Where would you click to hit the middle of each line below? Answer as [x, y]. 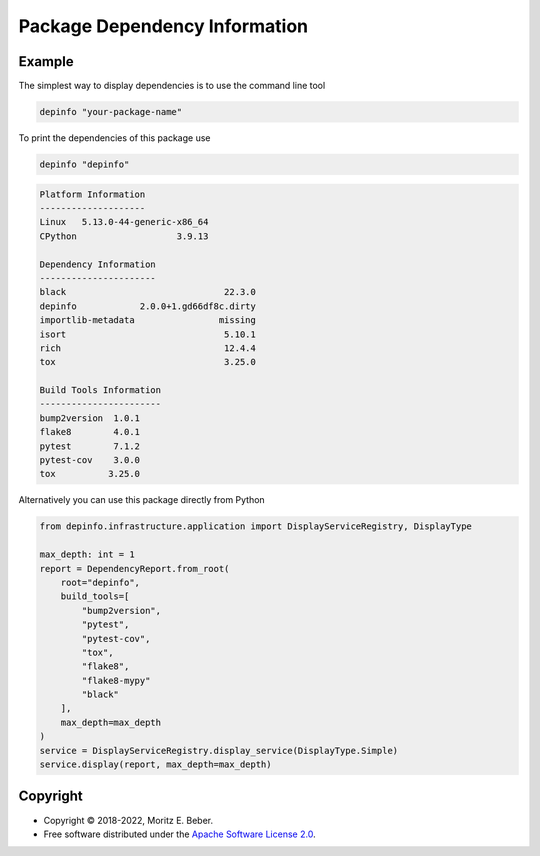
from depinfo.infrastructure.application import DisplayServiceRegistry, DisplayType [255, 526]
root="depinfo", [100, 582]
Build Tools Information [100, 390]
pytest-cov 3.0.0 [89, 460]
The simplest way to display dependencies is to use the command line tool [172, 86]
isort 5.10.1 [148, 334]
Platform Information [92, 194]
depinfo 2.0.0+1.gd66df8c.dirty [148, 306]
